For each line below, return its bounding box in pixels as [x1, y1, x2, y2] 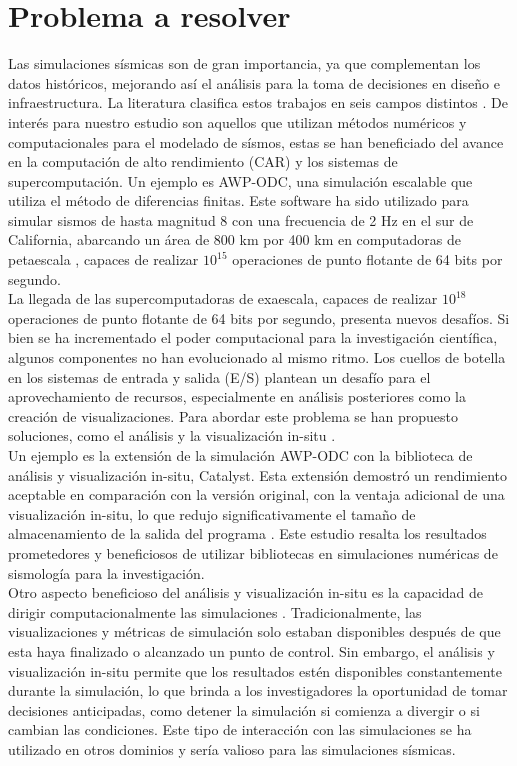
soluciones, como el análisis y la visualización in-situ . [8, 425, 336, 446]
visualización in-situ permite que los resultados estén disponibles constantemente [8, 660, 502, 681]
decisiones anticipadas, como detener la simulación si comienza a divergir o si [8, 699, 480, 720]
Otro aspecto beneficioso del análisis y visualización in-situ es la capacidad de [8, 582, 484, 603]
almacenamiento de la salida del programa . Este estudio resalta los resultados [8, 523, 487, 544]
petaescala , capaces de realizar [8, 249, 199, 270]
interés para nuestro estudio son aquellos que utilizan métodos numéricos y [8, 111, 467, 132]
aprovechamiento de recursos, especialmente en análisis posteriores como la [8, 386, 466, 407]
